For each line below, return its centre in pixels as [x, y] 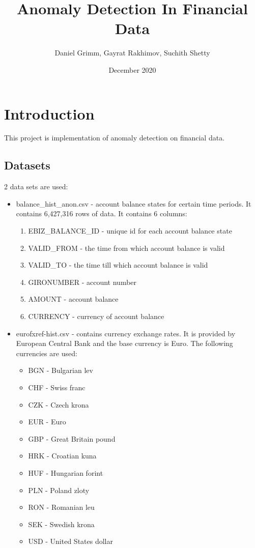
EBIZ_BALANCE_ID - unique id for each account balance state [130, 231]
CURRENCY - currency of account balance [96, 316]
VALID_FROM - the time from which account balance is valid [126, 248]
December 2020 [132, 69]
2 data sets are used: [36, 186]
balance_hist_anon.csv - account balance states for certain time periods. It [134, 203]
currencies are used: [47, 353]
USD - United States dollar [70, 541]
